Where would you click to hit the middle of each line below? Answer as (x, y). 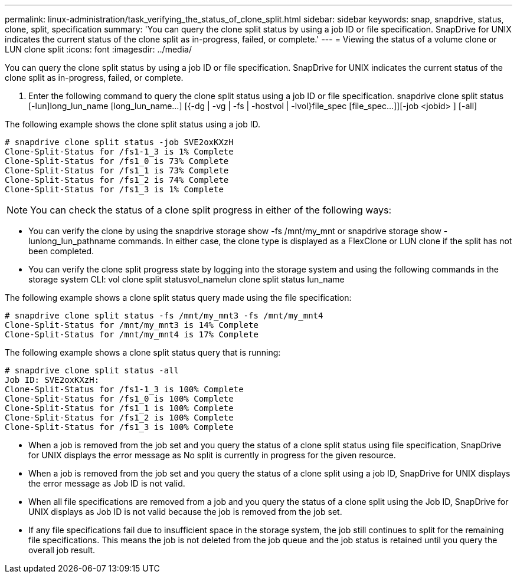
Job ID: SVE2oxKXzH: (52, 380)
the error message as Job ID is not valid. (107, 483)
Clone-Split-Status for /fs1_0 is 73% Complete (117, 161)
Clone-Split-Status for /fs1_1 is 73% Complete (117, 170)
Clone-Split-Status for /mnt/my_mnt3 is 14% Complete (132, 325)
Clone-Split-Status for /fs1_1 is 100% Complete (119, 408)
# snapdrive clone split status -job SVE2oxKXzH (119, 142)
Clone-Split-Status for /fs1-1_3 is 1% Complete (119, 152)
